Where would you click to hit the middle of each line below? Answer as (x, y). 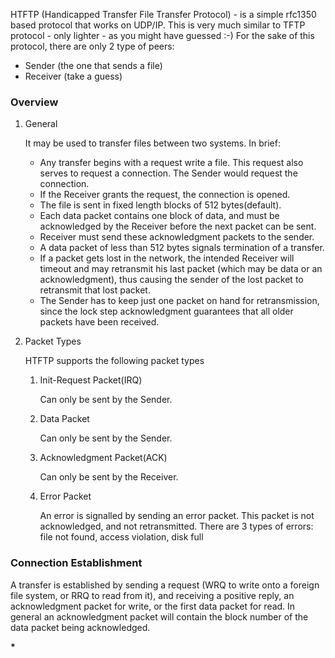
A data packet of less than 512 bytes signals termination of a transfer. (182, 248)
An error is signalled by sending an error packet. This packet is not (177, 516)
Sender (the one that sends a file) (93, 65)
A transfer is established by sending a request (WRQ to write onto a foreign (165, 585)
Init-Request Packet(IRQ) (91, 380)
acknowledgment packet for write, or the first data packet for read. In (153, 606)
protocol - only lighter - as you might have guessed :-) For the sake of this (162, 35)
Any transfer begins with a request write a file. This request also (171, 163)
